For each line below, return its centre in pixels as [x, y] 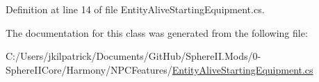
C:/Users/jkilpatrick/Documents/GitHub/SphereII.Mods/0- [133, 56]
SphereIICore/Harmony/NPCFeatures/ [89, 69]
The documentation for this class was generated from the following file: [157, 32]
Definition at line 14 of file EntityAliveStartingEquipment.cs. [135, 9]
